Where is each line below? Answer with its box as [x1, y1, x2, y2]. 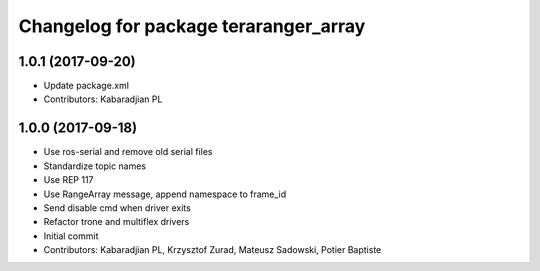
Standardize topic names [43, 160, 147, 172]
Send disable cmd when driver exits [43, 201, 192, 214]
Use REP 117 [43, 174, 94, 186]
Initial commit [43, 230, 99, 242]
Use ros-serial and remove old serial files [43, 146, 213, 158]
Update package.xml [43, 80, 130, 92]
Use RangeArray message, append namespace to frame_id [43, 188, 287, 200]
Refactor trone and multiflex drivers [43, 216, 190, 228]
